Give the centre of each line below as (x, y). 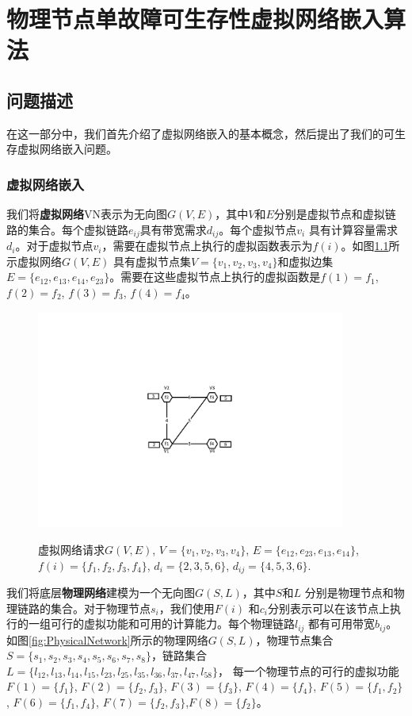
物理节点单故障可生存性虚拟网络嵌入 (195, 19)
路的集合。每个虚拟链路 (67, 229)
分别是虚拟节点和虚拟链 (335, 214)
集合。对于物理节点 (100, 608)
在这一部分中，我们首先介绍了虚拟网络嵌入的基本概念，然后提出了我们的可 (200, 133)
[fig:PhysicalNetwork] (80, 639)
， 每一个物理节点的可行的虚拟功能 (308, 670)
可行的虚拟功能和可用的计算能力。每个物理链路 (172, 624)
